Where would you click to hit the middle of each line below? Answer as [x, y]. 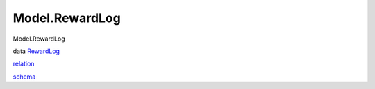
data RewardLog [36, 51]
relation [24, 64]
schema [24, 77]
